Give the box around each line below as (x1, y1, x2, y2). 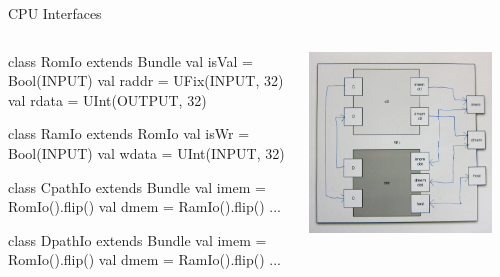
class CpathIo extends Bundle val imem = (8, 176, 266, 197)
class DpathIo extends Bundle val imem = (8, 229, 267, 250)
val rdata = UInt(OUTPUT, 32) (8, 89, 207, 110)
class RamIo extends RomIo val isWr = (8, 123, 250, 144)
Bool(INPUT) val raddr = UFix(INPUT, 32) (8, 70, 284, 91)
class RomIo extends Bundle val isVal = (8, 50, 253, 71)
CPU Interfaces (8, 3, 102, 23)
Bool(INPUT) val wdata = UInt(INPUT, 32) (8, 142, 285, 163)
